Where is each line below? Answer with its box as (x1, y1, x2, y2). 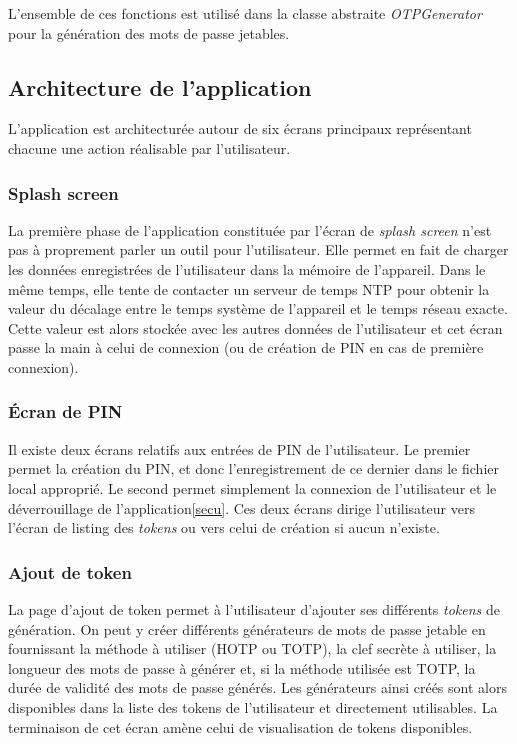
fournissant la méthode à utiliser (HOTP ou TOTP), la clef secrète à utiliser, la (8, 638, 497, 659)
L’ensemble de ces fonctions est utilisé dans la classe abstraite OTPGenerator (8, 3, 482, 23)
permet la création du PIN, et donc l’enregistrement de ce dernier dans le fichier (8, 458, 499, 479)
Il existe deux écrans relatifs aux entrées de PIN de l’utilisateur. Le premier (8, 438, 471, 459)
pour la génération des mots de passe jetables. (8, 22, 290, 43)
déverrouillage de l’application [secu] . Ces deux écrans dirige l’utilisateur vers (8, 497, 475, 518)
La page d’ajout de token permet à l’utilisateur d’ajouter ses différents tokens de (8, 598, 501, 619)
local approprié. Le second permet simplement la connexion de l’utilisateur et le (8, 477, 497, 498)
